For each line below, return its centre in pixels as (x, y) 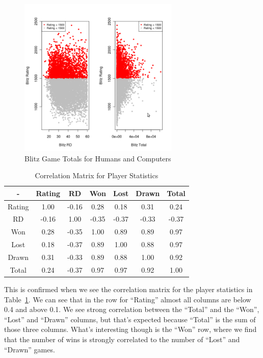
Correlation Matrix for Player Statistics (97, 175)
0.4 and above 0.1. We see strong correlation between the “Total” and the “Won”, (132, 309)
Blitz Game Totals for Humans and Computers (98, 158)
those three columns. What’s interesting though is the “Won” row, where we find (130, 329)
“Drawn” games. (30, 349)
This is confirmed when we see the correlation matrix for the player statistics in (128, 289)
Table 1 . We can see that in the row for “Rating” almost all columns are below (128, 299)
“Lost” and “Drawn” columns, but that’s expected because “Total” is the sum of (130, 319)
